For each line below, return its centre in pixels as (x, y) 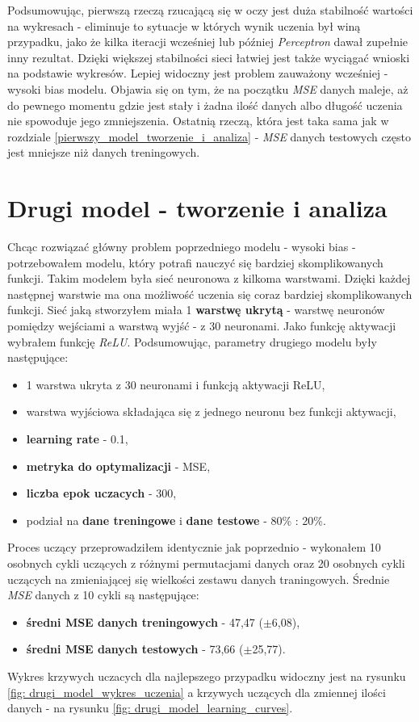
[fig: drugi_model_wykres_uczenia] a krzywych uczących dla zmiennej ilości (197, 692)
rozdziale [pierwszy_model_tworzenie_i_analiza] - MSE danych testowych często (209, 136)
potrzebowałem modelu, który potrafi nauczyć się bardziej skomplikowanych (195, 262)
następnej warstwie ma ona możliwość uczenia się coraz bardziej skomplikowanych (210, 294)
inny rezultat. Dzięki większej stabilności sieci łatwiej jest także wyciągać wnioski (209, 57)
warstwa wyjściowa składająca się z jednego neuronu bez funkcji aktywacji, (211, 411)
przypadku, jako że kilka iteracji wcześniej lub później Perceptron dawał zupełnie (208, 42)
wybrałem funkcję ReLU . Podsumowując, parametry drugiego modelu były (192, 341)
